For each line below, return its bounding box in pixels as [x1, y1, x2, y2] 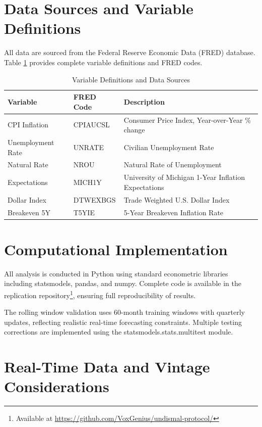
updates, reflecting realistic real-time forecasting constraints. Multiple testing [4, 316, 242, 327]
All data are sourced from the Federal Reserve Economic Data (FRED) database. [4, 47, 255, 58]
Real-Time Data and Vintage [4, 356, 210, 377]
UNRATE [73, 141, 104, 152]
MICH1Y [73, 177, 102, 187]
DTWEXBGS [73, 194, 116, 205]
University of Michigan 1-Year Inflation [123, 172, 245, 182]
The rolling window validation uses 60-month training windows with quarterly [4, 307, 245, 317]
